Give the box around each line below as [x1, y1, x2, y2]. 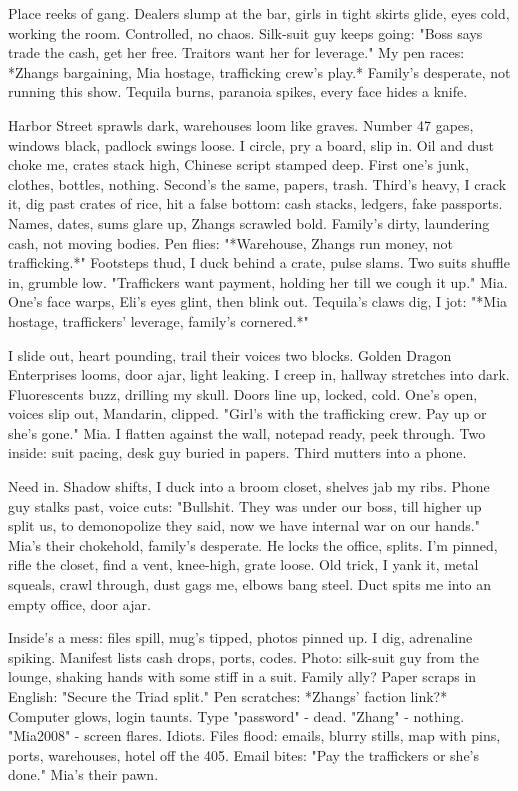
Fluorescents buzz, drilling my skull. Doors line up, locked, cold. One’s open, [8, 383, 478, 404]
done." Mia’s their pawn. [8, 764, 159, 785]
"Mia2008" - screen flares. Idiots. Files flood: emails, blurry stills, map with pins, [8, 725, 501, 746]
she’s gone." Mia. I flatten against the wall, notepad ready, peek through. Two [8, 422, 486, 443]
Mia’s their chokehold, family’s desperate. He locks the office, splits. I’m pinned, [8, 534, 498, 555]
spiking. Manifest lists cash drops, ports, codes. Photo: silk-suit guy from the [8, 646, 479, 667]
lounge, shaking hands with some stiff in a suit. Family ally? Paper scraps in [8, 666, 477, 687]
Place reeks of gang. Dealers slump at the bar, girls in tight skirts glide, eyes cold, [8, 3, 510, 23]
